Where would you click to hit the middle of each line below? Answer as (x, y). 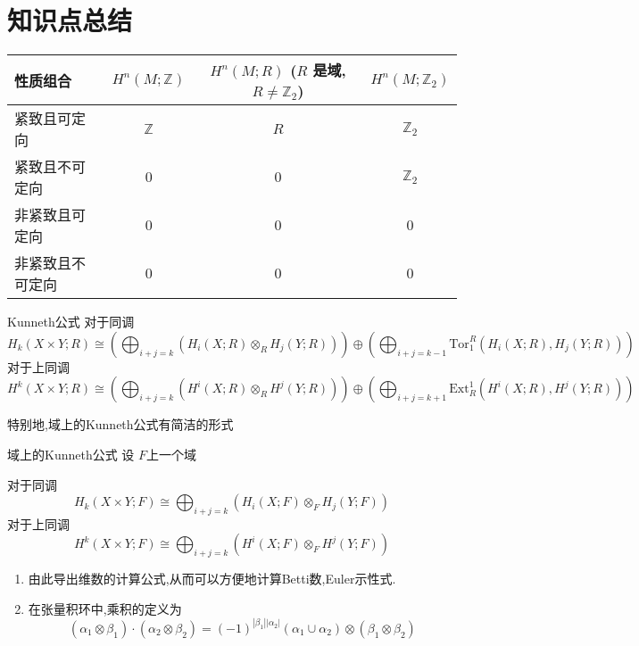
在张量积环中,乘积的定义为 (105, 608)
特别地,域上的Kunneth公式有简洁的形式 (120, 424)
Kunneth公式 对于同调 (71, 322)
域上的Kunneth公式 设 (71, 454)
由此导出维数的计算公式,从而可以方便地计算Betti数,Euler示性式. (212, 579)
